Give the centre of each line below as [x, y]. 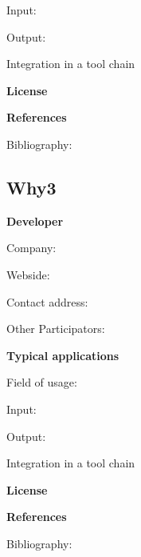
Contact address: [47, 301]
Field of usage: [42, 382]
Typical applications [63, 355]
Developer [35, 220]
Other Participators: [56, 329]
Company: [31, 248]
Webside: [28, 274]
